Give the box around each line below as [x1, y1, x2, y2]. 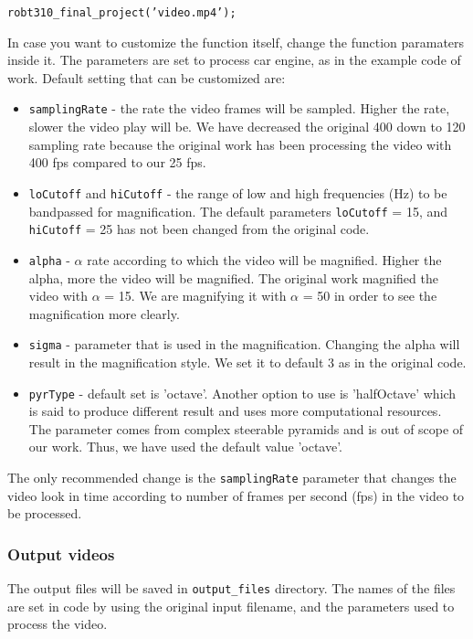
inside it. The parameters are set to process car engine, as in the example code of [7, 50, 461, 69]
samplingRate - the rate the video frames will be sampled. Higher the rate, [28, 99, 450, 118]
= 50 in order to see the [302, 286, 437, 305]
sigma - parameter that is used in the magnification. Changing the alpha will [28, 335, 460, 354]
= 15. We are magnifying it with [104, 286, 287, 305]
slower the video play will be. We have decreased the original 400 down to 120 [28, 117, 466, 136]
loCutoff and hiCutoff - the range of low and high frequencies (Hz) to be [28, 183, 447, 202]
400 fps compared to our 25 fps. [28, 153, 206, 172]
